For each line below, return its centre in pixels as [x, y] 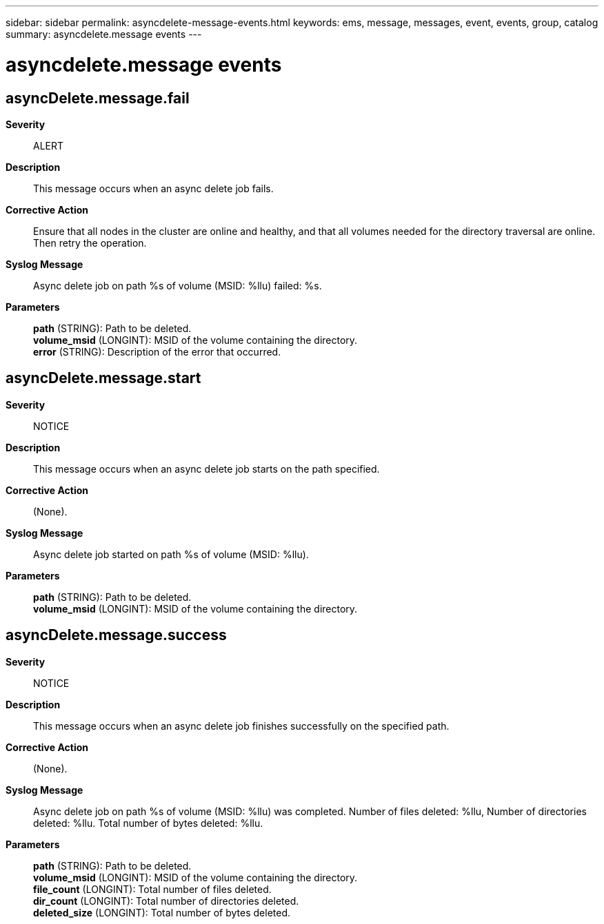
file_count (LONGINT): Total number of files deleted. [152, 889]
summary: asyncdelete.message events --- [104, 34]
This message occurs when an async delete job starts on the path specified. [207, 469]
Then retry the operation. [90, 243]
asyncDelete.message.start [103, 378]
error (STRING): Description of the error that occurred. [157, 351]
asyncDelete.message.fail [98, 98]
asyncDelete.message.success [116, 635]
